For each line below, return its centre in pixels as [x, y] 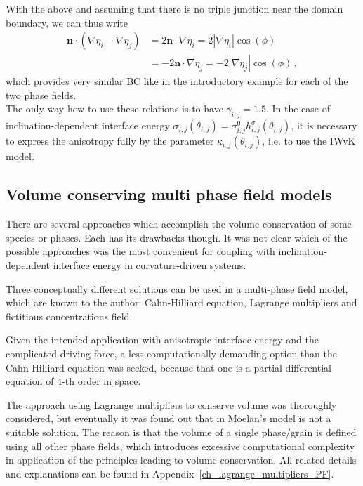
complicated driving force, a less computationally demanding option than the [171, 353]
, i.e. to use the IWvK [309, 141]
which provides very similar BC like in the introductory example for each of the [177, 81]
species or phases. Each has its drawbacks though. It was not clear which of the [177, 237]
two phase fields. [41, 94]
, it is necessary [324, 125]
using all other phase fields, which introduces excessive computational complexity [180, 446]
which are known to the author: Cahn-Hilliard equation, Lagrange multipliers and [181, 302]
